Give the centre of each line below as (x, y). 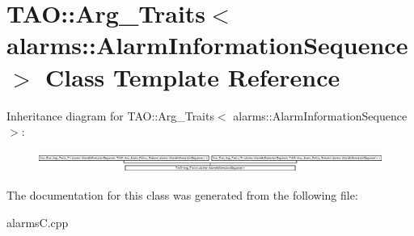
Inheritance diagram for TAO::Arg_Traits (110, 115)
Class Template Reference (193, 76)
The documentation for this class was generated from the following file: (182, 195)
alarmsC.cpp (38, 223)
